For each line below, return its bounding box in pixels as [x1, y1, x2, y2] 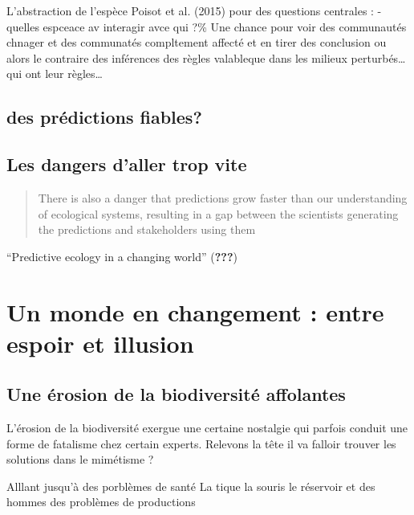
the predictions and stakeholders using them [38, 221, 256, 238]
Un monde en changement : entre [6, 295, 384, 328]
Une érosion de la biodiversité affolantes [6, 382, 346, 407]
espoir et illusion [6, 326, 194, 359]
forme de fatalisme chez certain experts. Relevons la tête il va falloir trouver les [6, 435, 396, 452]
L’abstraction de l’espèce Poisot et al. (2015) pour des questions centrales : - [6, 2, 382, 18]
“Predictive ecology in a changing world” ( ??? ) [6, 247, 237, 264]
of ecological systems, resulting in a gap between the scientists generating [38, 205, 399, 222]
